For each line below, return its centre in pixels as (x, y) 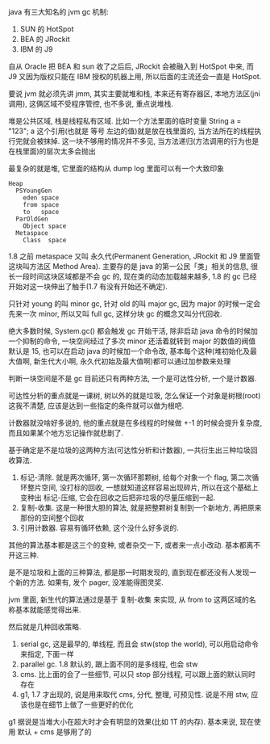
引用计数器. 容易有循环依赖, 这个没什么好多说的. (99, 528)
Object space (45, 226)
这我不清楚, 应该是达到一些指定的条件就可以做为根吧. (96, 406)
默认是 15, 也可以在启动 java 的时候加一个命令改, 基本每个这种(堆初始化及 (129, 351)
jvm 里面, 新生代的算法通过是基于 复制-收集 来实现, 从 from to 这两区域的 (129, 599)
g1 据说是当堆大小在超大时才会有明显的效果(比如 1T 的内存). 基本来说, (123, 722)
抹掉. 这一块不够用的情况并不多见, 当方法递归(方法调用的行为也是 (151, 141)
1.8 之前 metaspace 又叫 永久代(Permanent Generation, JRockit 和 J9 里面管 (134, 256)
